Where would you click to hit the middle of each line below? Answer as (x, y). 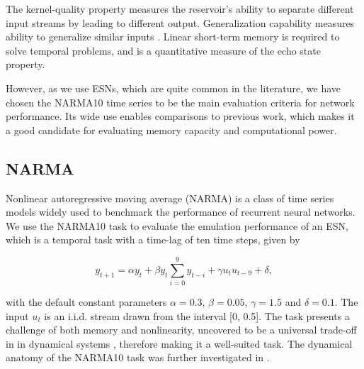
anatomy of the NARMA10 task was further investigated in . (138, 357)
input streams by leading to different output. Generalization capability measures (180, 22)
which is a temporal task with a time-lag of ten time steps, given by (153, 239)
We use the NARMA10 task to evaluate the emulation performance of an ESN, (177, 225)
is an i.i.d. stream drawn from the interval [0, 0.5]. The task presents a (197, 315)
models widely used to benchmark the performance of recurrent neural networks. (181, 212)
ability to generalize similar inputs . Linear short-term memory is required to (173, 37)
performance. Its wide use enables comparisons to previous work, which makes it (180, 116)
